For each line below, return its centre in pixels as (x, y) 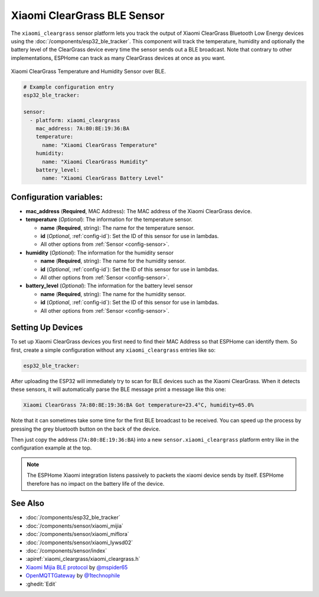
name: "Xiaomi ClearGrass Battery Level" (103, 178)
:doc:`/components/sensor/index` (66, 551)
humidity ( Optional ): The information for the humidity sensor (100, 252)
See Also (27, 503)
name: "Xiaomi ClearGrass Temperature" (100, 145)
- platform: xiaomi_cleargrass (75, 120)
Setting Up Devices (47, 328)
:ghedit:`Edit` (41, 584)
